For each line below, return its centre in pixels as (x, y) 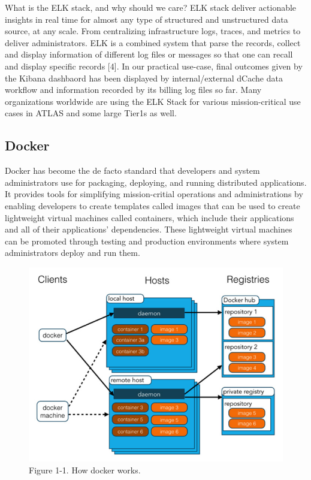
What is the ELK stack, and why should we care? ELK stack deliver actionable (151, 7)
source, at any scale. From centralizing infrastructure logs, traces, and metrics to (153, 31)
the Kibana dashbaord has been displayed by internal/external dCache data (144, 78)
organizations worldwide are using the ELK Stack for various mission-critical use (153, 101)
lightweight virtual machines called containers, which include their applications (150, 217)
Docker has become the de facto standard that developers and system (132, 170)
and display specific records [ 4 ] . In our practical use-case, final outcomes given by (154, 66)
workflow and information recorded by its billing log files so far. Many (133, 90)
